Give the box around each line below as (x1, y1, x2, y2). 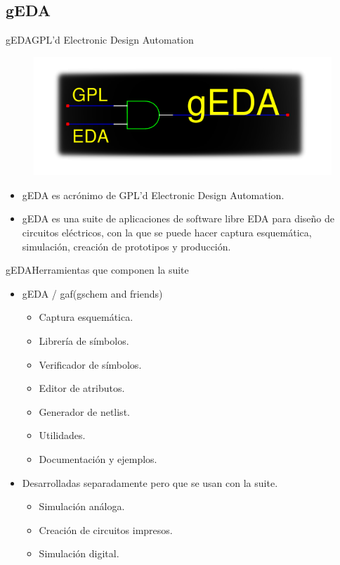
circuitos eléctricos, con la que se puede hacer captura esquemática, (22, 225, 312, 240)
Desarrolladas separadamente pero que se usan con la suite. (22, 475, 278, 490)
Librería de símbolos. (39, 334, 129, 348)
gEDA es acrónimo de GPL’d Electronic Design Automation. (22, 187, 285, 202)
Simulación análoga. (39, 499, 125, 514)
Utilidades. (39, 428, 86, 443)
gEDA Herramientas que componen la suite (6, 262, 189, 277)
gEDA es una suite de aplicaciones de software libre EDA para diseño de (22, 211, 334, 226)
